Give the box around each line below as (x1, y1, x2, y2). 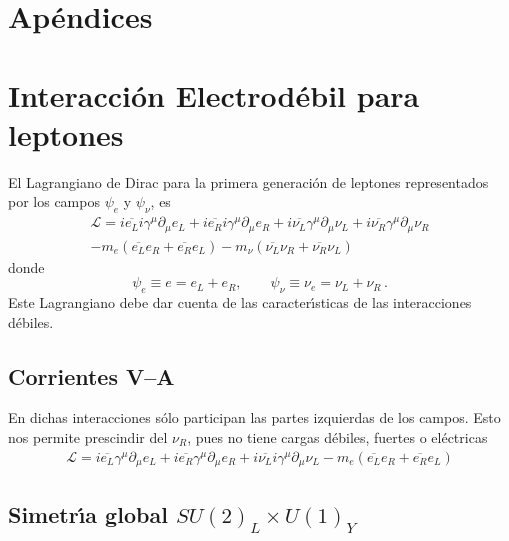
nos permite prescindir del (8, 426, 168, 447)
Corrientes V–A (8, 360, 175, 391)
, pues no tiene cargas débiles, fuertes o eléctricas (187, 426, 488, 447)
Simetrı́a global (8, 499, 168, 530)
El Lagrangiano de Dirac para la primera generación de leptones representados (8, 171, 489, 192)
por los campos (8, 191, 100, 212)
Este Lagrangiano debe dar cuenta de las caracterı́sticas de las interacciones (8, 291, 472, 312)
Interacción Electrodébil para (8, 74, 420, 115)
